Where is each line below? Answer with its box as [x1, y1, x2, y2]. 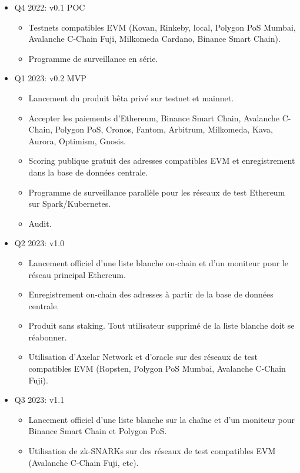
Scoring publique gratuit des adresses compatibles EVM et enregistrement [28, 154, 295, 167]
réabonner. [28, 330, 67, 343]
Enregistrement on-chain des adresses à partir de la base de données [28, 288, 274, 300]
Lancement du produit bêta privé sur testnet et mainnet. [28, 91, 234, 104]
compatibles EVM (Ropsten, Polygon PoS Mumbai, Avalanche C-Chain [28, 362, 286, 375]
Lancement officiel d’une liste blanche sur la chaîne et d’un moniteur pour [28, 413, 295, 425]
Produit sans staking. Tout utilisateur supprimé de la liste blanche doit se [28, 319, 295, 332]
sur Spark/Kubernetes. [28, 197, 111, 210]
